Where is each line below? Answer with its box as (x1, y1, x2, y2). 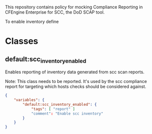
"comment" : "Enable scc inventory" (31, 111, 104, 116)
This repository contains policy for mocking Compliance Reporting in (5, 4, 143, 10)
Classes (5, 36, 38, 47)
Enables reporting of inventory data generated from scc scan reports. (5, 69, 145, 75)
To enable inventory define (5, 19, 59, 24)
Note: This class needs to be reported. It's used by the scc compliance (5, 79, 147, 84)
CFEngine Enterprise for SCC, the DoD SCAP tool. (5, 9, 105, 15)
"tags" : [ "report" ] (31, 106, 76, 111)
